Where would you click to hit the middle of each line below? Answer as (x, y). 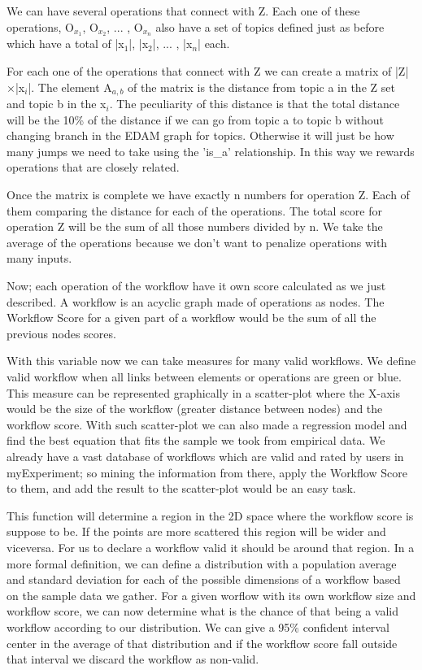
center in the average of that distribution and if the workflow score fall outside (202, 643)
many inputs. (39, 258)
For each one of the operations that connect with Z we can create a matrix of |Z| (208, 71)
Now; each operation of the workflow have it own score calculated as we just (196, 286)
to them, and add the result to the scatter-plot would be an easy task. (181, 488)
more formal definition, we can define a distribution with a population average (202, 563)
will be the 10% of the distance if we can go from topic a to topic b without (196, 119)
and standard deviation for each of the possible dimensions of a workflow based (204, 579)
